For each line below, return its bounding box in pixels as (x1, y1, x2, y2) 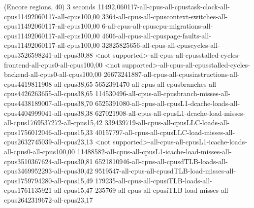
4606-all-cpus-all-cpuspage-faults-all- (102, 30, 211, 40)
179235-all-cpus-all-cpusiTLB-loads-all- (95, 175, 212, 185)
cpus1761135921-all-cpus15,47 (4, 185, 93, 195)
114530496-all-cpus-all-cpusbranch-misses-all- (95, 88, 230, 99)
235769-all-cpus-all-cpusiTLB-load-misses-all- (95, 185, 231, 195)
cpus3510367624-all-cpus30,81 (4, 156, 93, 166)
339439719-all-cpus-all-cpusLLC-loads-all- (104, 117, 230, 128)
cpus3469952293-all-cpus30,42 (4, 166, 93, 176)
